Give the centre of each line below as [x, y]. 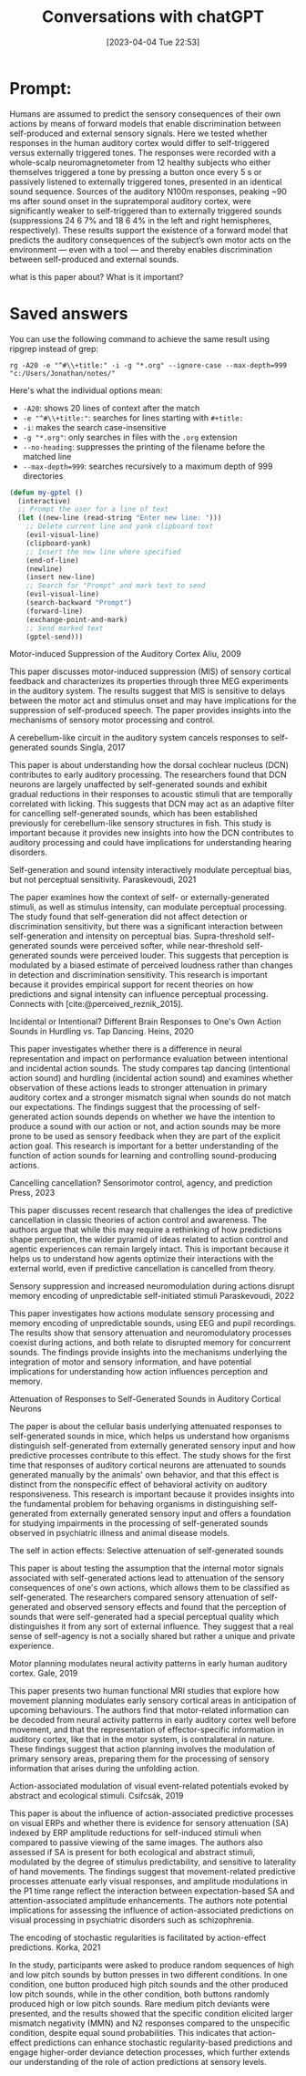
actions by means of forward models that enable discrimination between [145, 123]
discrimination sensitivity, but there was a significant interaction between [147, 927]
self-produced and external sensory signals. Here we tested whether [139, 133]
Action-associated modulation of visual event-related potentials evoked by [149, 1786]
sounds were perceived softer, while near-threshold [147, 946]
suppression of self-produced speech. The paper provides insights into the [150, 711]
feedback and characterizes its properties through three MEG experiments [149, 681]
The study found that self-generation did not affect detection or [128, 917]
